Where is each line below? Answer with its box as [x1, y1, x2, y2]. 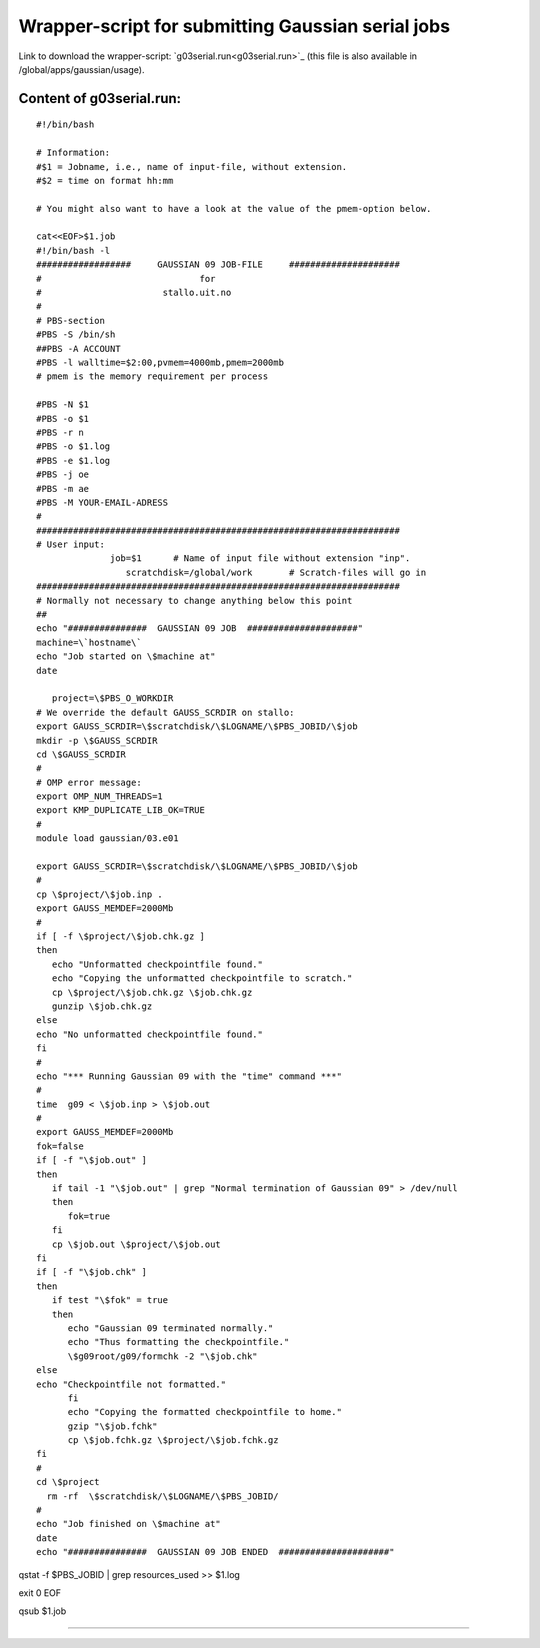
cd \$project [36, 1476, 100, 1488]
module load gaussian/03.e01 [36, 833, 179, 844]
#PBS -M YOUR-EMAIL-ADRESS [36, 496, 169, 508]
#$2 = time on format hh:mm [36, 175, 174, 186]
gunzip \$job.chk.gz [51, 1000, 153, 1012]
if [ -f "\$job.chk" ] [36, 1266, 148, 1278]
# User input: [36, 539, 105, 550]
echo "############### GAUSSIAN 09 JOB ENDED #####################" [36, 1546, 395, 1558]
